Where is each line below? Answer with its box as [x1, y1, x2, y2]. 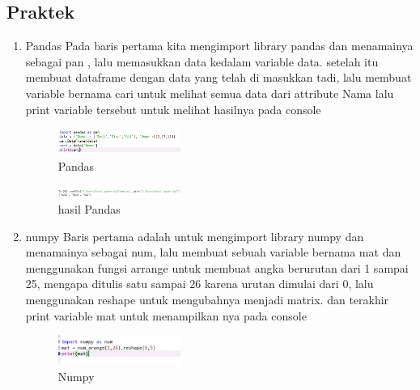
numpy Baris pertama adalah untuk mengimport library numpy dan [25, 227, 364, 244]
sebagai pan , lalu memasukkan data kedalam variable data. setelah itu [25, 53, 379, 70]
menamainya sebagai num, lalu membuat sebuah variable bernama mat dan [25, 244, 401, 261]
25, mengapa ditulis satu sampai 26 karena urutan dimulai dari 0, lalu [25, 275, 374, 292]
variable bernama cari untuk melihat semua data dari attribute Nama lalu [25, 84, 394, 101]
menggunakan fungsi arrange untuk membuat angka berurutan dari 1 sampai [25, 259, 409, 276]
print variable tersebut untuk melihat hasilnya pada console [25, 100, 321, 117]
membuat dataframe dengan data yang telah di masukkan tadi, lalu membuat [25, 69, 412, 86]
